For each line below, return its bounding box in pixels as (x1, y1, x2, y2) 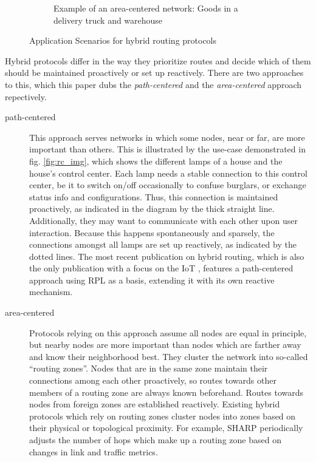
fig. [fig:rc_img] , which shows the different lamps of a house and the (29, 154, 283, 167)
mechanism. (29, 285, 73, 298)
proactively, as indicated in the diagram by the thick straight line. (29, 202, 275, 215)
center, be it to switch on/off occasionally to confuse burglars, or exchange (29, 178, 306, 191)
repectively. (5, 90, 47, 103)
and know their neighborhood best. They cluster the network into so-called (29, 350, 308, 362)
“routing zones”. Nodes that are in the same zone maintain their (29, 362, 268, 375)
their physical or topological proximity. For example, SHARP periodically (29, 421, 303, 434)
